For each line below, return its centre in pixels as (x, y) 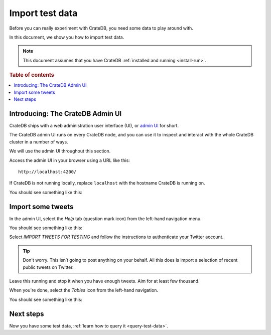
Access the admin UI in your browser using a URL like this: (70, 160)
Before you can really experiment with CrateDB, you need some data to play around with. (101, 28)
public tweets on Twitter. (48, 267)
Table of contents (32, 75)
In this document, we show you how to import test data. (67, 37)
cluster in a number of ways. (39, 142)
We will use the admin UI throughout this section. (60, 151)
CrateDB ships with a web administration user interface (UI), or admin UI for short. (94, 126)
